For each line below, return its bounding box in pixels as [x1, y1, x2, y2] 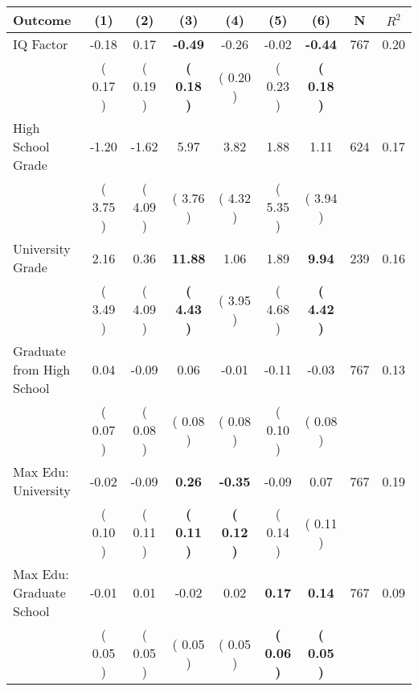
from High [13, 360, 71, 379]
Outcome [13, 10, 72, 29]
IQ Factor [13, 35, 68, 53]
